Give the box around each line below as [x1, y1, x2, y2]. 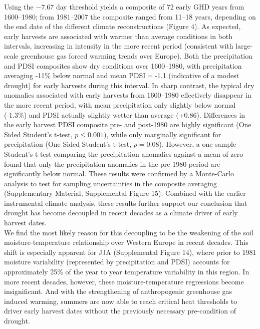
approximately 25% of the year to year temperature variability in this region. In [4, 266, 249, 277]
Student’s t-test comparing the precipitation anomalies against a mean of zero [4, 148, 243, 159]
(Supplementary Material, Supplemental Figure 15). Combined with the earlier [4, 188, 246, 198]
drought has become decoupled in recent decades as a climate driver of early [4, 207, 238, 218]
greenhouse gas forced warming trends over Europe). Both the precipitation [21, 50, 253, 61]
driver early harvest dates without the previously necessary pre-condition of [4, 305, 236, 316]
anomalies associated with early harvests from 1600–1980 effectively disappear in [4, 90, 251, 100]
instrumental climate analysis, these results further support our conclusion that [4, 197, 247, 208]
